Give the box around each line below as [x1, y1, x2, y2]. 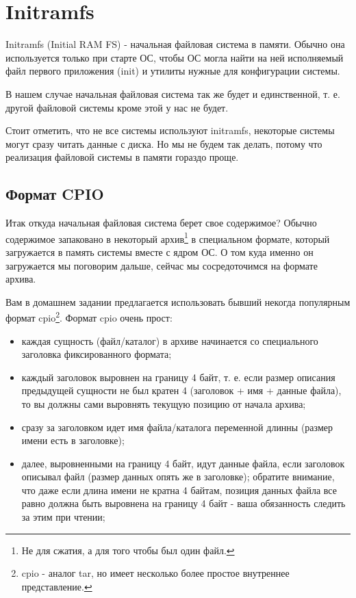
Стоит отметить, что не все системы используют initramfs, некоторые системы [5, 123, 335, 138]
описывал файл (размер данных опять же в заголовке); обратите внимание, [21, 469, 335, 484]
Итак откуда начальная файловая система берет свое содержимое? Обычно [5, 216, 317, 230]
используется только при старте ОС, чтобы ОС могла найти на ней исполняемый [5, 50, 344, 64]
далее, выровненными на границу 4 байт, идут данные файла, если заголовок [21, 456, 345, 470]
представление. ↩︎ [21, 579, 92, 593]
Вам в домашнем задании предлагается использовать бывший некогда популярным [5, 294, 351, 309]
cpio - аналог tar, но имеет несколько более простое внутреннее [21, 566, 290, 580]
